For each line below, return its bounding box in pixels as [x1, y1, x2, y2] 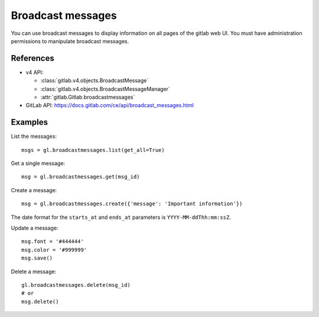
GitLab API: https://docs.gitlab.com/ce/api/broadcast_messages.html [25, 102, 194, 109]
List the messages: [11, 133, 57, 140]
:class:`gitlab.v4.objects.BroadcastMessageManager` [40, 85, 171, 92]
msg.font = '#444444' [21, 238, 84, 245]
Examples [11, 117, 48, 127]
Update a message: [11, 225, 58, 232]
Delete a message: [11, 268, 57, 275]
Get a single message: [11, 160, 65, 167]
